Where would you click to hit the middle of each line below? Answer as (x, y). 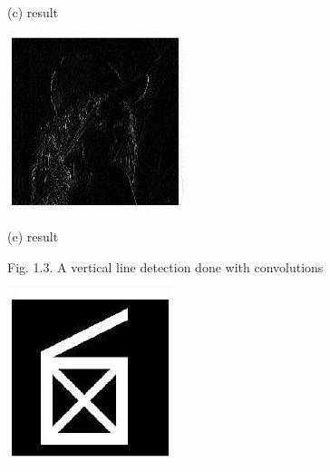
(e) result (33, 236)
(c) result (33, 12)
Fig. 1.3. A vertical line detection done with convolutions (165, 266)
